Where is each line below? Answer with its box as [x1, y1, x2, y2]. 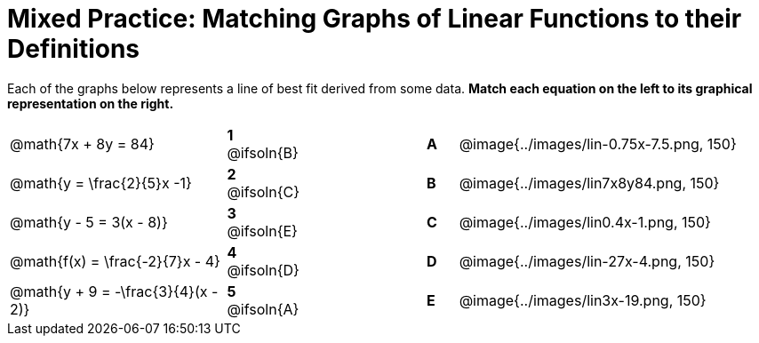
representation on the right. [7, 95, 174, 111]
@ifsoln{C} [227, 182, 300, 201]
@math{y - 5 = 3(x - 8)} [10, 212, 168, 231]
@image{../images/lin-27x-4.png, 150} [459, 251, 715, 270]
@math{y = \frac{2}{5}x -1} [10, 173, 192, 192]
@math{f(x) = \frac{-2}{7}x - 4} [10, 251, 220, 270]
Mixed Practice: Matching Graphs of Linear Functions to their [7, 4, 742, 34]
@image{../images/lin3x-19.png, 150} [459, 291, 707, 309]
